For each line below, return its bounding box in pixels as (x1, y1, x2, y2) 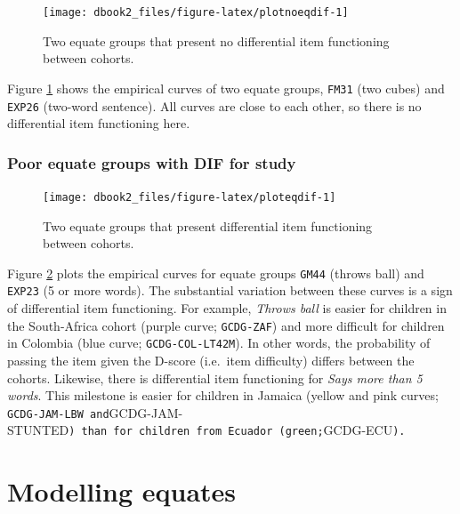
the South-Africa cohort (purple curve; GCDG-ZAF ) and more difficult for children (7, 316, 445, 334)
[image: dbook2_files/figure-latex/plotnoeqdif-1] (43, 6, 349, 19)
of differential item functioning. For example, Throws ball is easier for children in (7, 299, 447, 317)
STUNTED (7, 421, 69, 439)
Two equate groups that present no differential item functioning (43, 31, 390, 50)
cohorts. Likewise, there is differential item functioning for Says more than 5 (7, 368, 423, 387)
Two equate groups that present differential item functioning (43, 216, 373, 235)
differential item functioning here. (7, 114, 190, 133)
